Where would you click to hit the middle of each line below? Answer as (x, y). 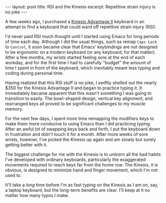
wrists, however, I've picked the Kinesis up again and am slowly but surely (81, 140)
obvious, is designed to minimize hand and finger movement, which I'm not (82, 170)
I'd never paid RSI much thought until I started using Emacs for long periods (82, 36)
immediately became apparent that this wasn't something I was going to (78, 93)
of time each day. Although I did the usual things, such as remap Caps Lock (81, 41)
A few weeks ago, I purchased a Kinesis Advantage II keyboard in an (75, 21)
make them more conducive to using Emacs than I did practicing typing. (78, 124)
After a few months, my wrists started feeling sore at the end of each (75, 57)
